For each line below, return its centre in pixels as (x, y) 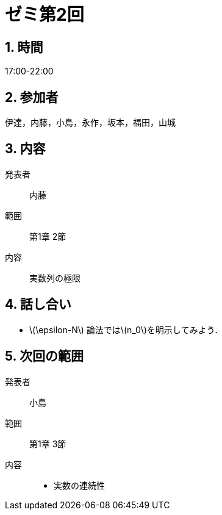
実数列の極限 (55, 278)
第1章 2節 (48, 236)
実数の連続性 (79, 485)
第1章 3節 (48, 444)
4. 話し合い (38, 304)
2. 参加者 (32, 97)
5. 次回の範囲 (44, 356)
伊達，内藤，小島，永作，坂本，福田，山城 (90, 123)
